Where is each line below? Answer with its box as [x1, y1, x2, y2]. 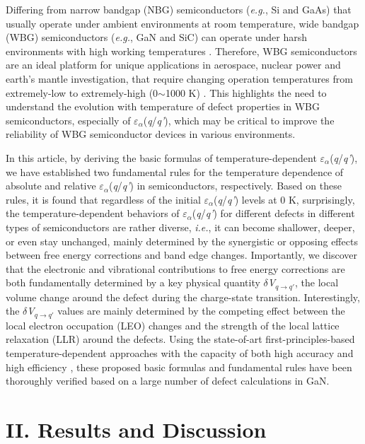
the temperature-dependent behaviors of [6, 206, 180, 221]
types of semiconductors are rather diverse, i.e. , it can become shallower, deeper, [6, 219, 355, 234]
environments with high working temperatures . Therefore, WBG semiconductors [6, 43, 357, 58]
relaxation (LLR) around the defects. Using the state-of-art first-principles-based [6, 332, 355, 346]
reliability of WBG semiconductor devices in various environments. [6, 127, 296, 141]
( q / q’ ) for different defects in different [192, 206, 355, 221]
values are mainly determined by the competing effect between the [57, 303, 345, 318]
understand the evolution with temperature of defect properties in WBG [6, 99, 320, 114]
